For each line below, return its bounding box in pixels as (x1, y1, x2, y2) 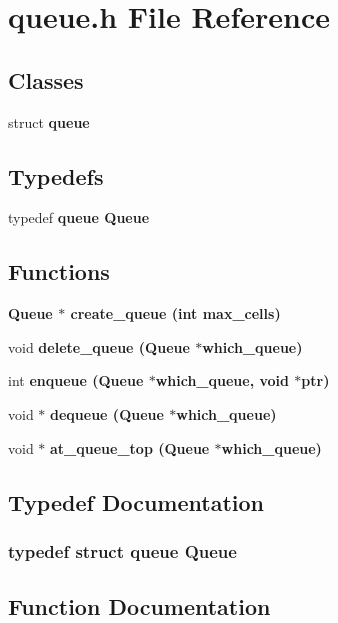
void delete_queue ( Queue (8, 336, 190, 357)
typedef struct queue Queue (8, 538, 237, 563)
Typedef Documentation (8, 486, 264, 517)
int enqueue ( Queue (8, 370, 144, 391)
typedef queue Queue (8, 207, 150, 228)
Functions (8, 256, 110, 287)
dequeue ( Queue (50, 403, 164, 424)
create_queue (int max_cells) (70, 303, 281, 324)
